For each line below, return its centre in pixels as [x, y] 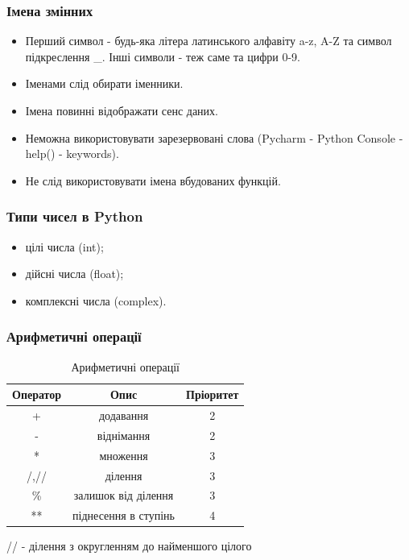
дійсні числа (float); [74, 274]
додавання [124, 415]
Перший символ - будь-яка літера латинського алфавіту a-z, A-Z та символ [209, 41]
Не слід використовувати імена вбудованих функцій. [153, 180]
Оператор [37, 394]
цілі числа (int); [64, 246]
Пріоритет [213, 394]
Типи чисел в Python [75, 216]
